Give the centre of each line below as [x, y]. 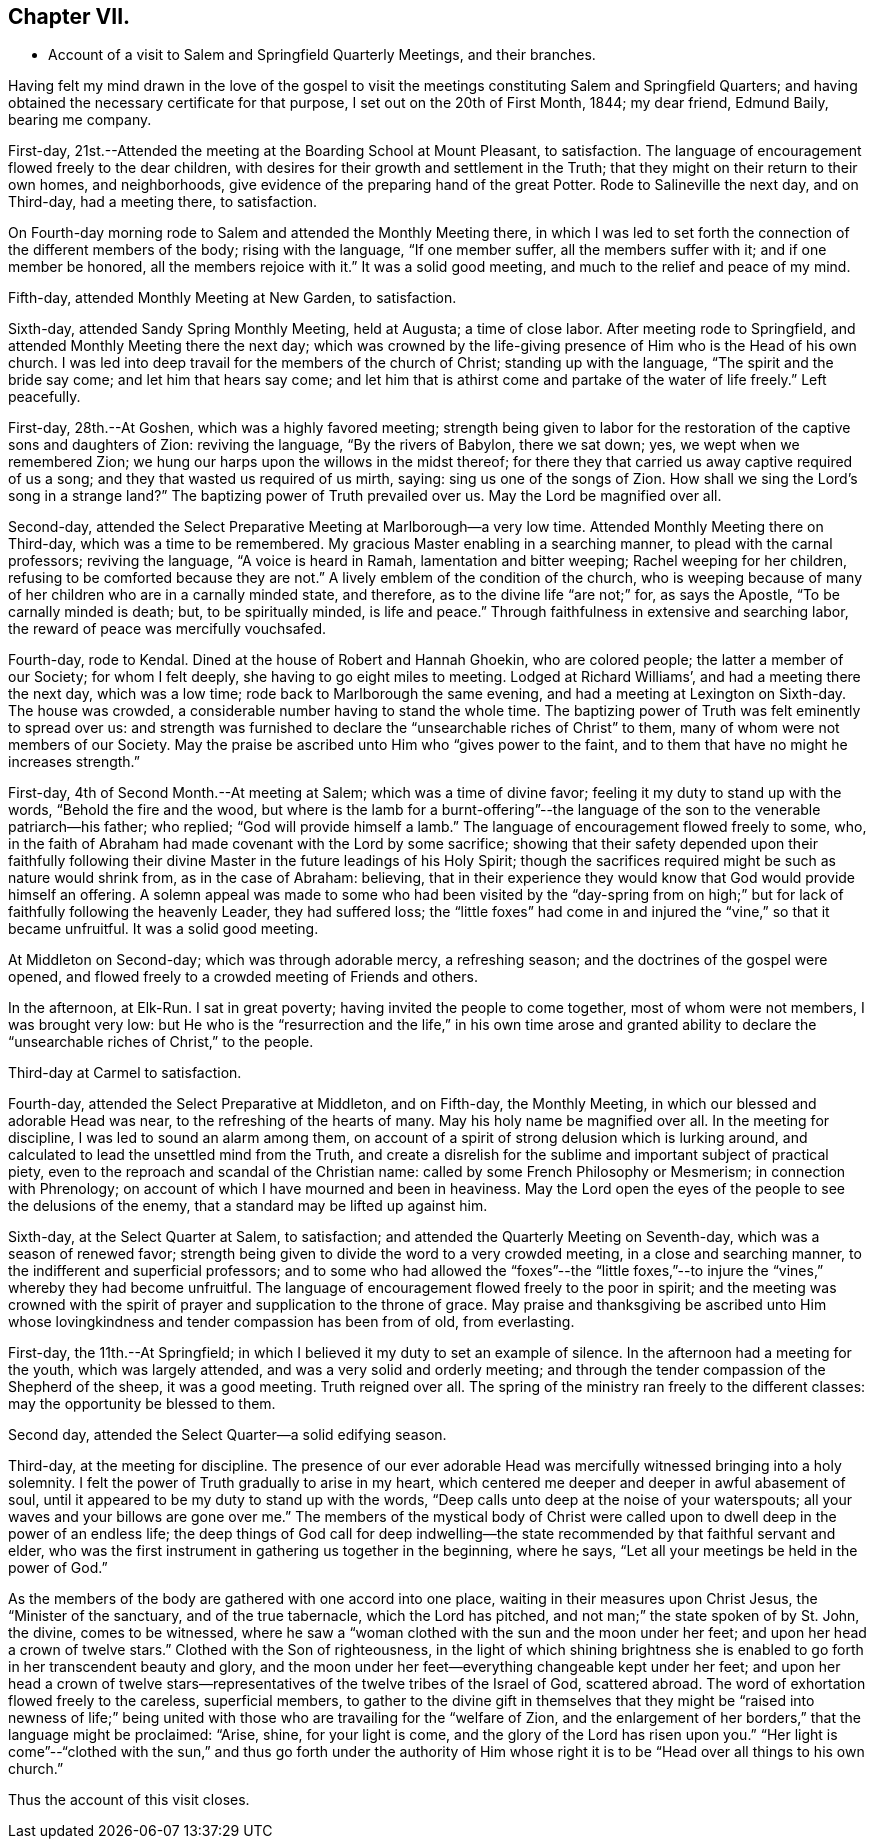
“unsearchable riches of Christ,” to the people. [161, 1042]
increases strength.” [74, 762]
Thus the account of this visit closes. [129, 1800]
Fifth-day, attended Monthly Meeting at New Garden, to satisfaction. [232, 298]
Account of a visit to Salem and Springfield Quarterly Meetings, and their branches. [322, 55]
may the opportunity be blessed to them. [142, 1404]
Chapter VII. [69, 16]
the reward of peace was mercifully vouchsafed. [167, 629]
